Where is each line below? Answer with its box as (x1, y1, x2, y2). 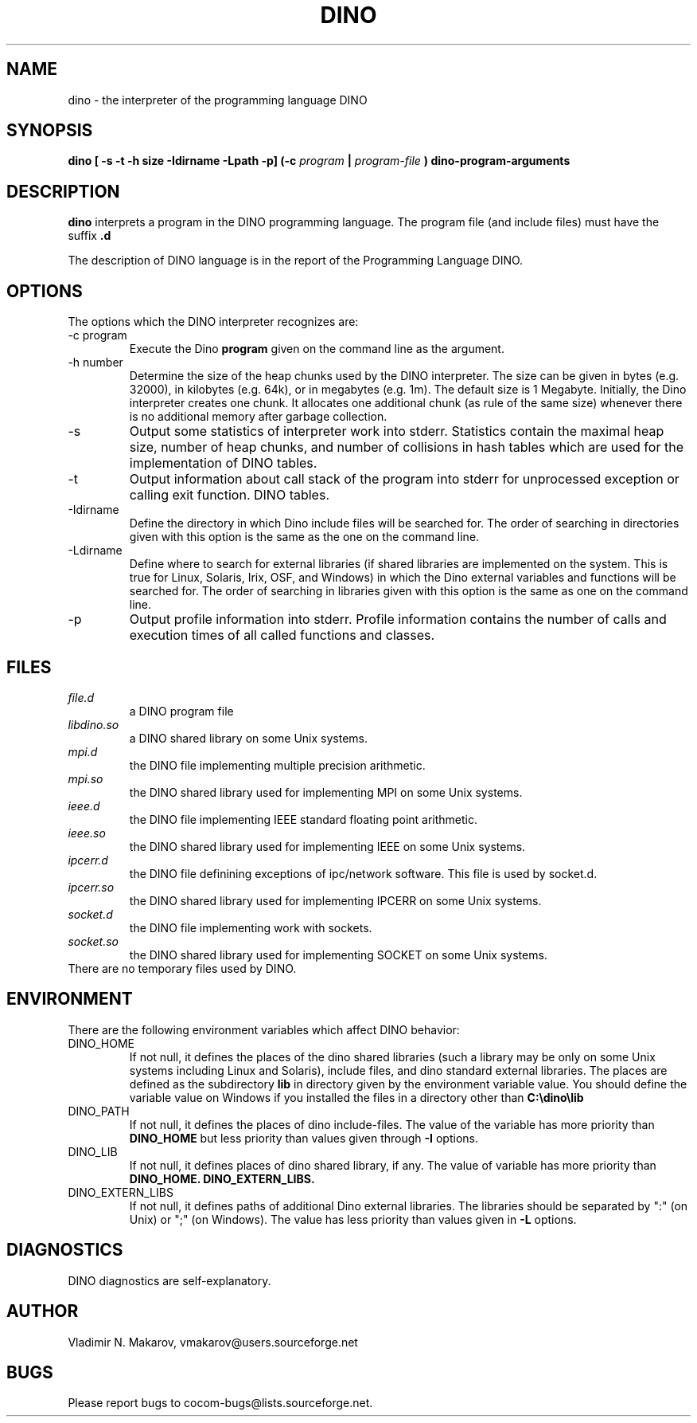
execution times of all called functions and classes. (129, 627, 435, 644)
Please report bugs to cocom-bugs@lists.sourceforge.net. (68, 1396, 373, 1410)
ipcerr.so (68, 880, 115, 894)
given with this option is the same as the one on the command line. (129, 530, 480, 544)
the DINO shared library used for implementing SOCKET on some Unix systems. (129, 947, 547, 962)
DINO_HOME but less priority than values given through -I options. (129, 1131, 478, 1145)
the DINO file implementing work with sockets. (129, 920, 372, 935)
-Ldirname (68, 543, 123, 558)
